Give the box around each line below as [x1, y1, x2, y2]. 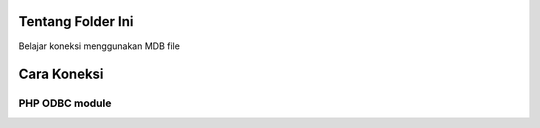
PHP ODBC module [18, 96, 112, 110]
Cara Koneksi [18, 66, 104, 83]
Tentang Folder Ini [18, 13, 134, 30]
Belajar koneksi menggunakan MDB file [18, 40, 180, 52]
